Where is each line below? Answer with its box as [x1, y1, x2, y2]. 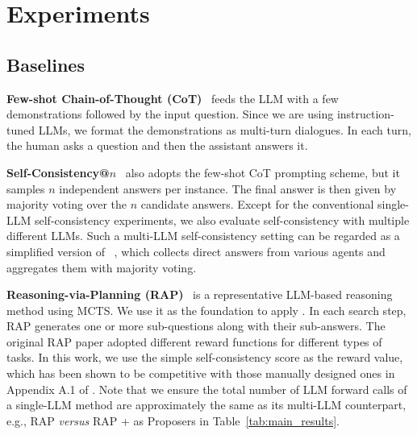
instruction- [336, 106, 394, 122]
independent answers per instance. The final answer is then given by [59, 180, 397, 197]
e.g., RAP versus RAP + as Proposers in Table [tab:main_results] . [6, 412, 340, 429]
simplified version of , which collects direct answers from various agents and [6, 242, 386, 259]
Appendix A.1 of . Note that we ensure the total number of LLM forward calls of [6, 380, 407, 397]
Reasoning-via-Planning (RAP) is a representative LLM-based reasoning [6, 286, 393, 303]
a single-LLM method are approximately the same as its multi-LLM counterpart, [6, 396, 407, 413]
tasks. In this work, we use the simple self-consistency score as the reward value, [6, 349, 403, 366]
